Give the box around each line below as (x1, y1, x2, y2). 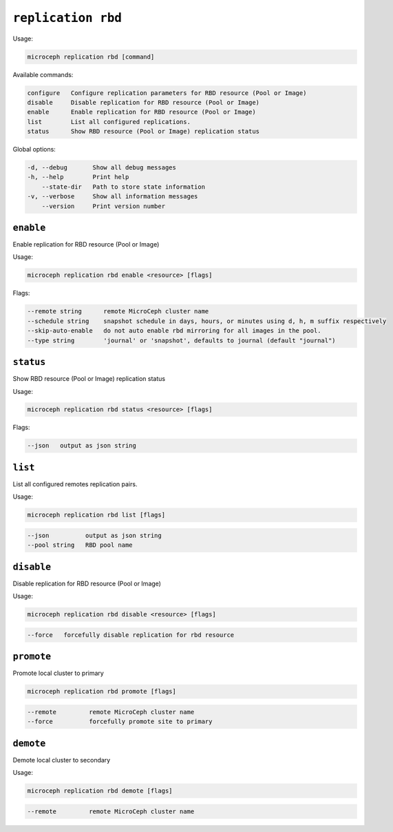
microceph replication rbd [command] (27, 52, 155, 61)
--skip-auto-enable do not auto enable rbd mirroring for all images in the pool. (27, 327, 321, 335)
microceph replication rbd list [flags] (27, 511, 165, 519)
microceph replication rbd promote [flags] (27, 687, 177, 696)
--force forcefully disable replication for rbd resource (27, 631, 235, 638)
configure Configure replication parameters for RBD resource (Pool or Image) (27, 89, 307, 96)
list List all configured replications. (27, 118, 191, 125)
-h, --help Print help (27, 173, 129, 181)
